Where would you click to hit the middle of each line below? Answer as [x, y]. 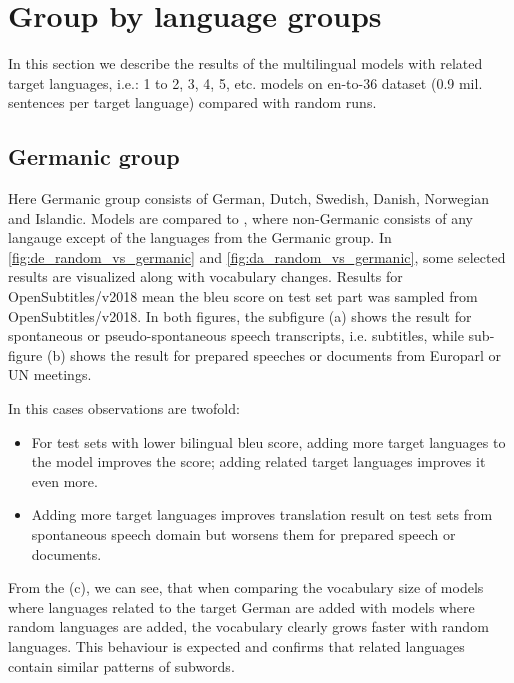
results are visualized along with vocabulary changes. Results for [205, 276]
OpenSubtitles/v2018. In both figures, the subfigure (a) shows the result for [240, 315]
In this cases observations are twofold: [124, 408]
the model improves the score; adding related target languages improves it [258, 461]
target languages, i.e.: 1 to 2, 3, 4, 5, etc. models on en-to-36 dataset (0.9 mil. [245, 82]
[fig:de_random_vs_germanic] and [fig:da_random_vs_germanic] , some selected [257, 256]
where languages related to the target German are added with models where [241, 606]
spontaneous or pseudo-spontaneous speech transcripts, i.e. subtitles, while [236, 335]
